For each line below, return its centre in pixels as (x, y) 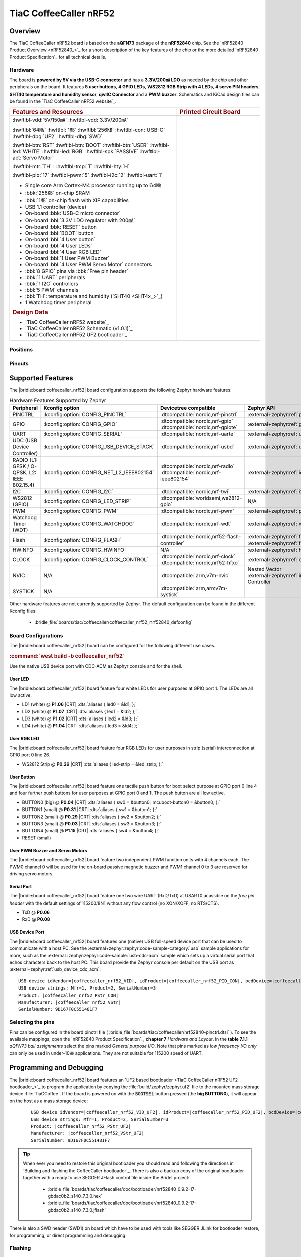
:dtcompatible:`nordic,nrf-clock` (198, 557)
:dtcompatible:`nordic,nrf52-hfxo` (200, 563)
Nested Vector (265, 569)
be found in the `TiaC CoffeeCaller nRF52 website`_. (63, 101)
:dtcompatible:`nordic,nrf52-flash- (200, 537)
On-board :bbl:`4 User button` (60, 239)
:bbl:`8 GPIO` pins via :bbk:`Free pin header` (77, 271)
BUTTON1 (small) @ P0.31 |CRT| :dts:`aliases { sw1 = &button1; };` (90, 810)
